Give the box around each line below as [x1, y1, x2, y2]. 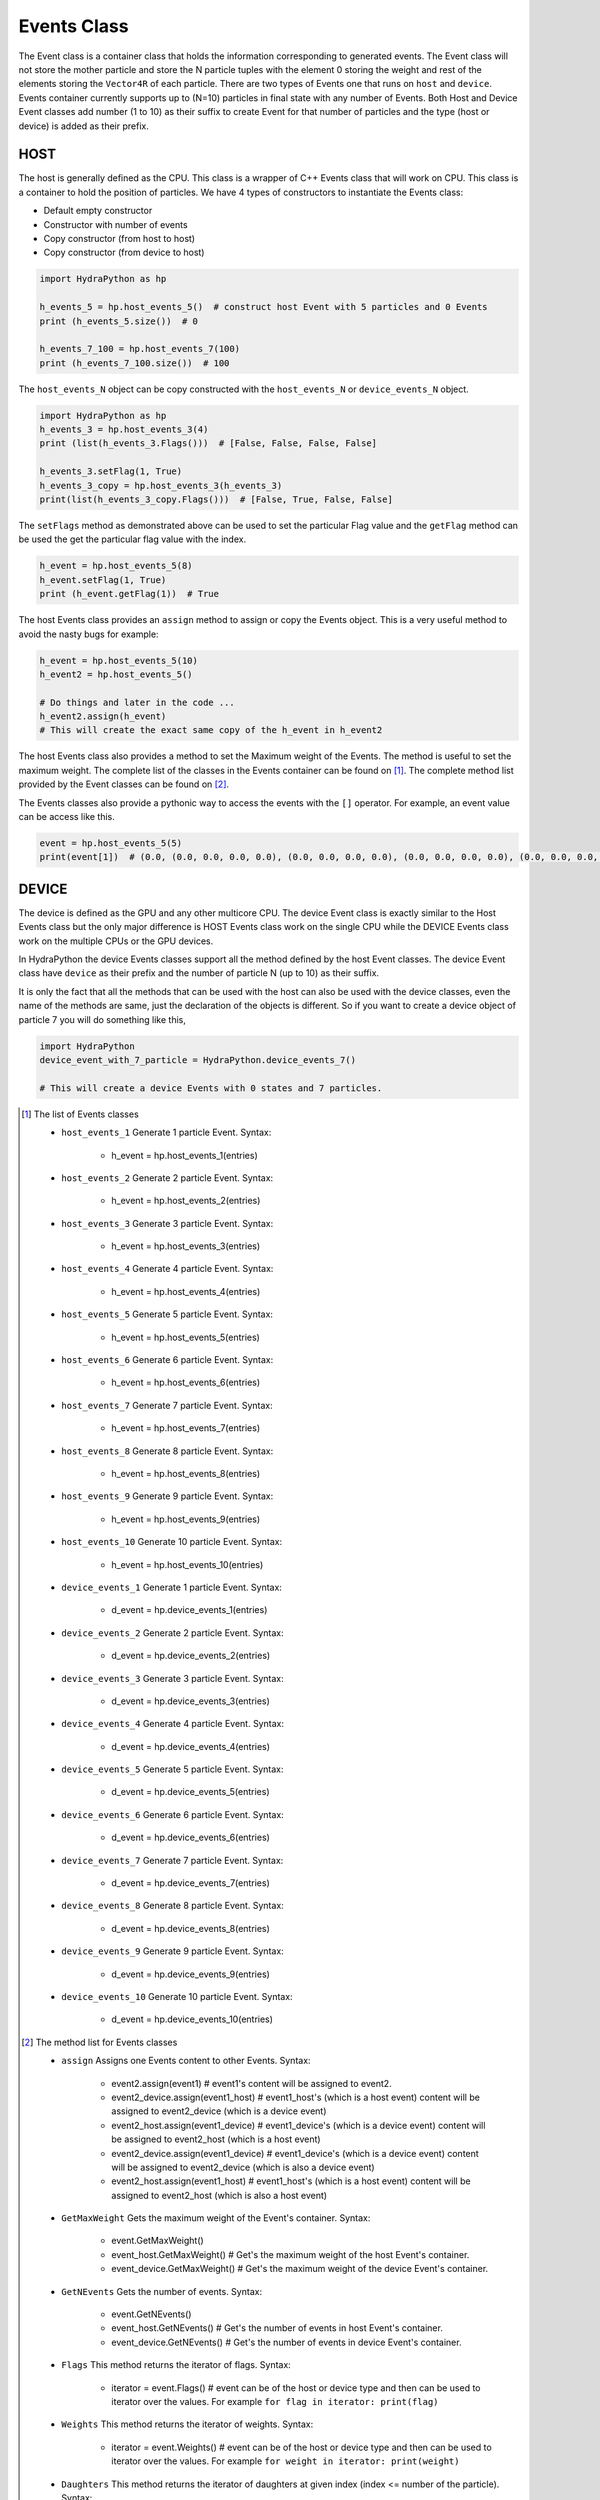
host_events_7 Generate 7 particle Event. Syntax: [61, 1399, 274, 1411]
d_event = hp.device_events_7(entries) [111, 1877, 270, 1889]
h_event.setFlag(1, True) [39, 574, 167, 585]
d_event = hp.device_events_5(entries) [111, 1786, 270, 1798]
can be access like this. [18, 811, 115, 822]
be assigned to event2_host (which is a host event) [111, 2133, 321, 2145]
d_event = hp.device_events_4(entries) [111, 1740, 270, 1752]
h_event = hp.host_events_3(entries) [111, 1240, 261, 1252]
